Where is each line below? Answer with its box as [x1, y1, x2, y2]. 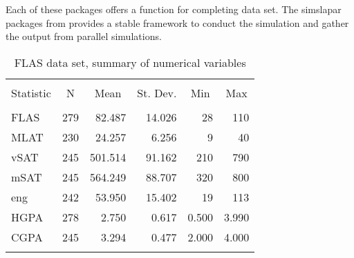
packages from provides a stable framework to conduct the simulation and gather [6, 15, 349, 30]
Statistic [11, 84, 51, 101]
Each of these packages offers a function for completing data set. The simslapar [6, 2, 342, 16]
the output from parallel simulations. [6, 29, 162, 43]
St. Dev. [137, 84, 177, 101]
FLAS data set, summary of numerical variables [14, 54, 246, 70]
